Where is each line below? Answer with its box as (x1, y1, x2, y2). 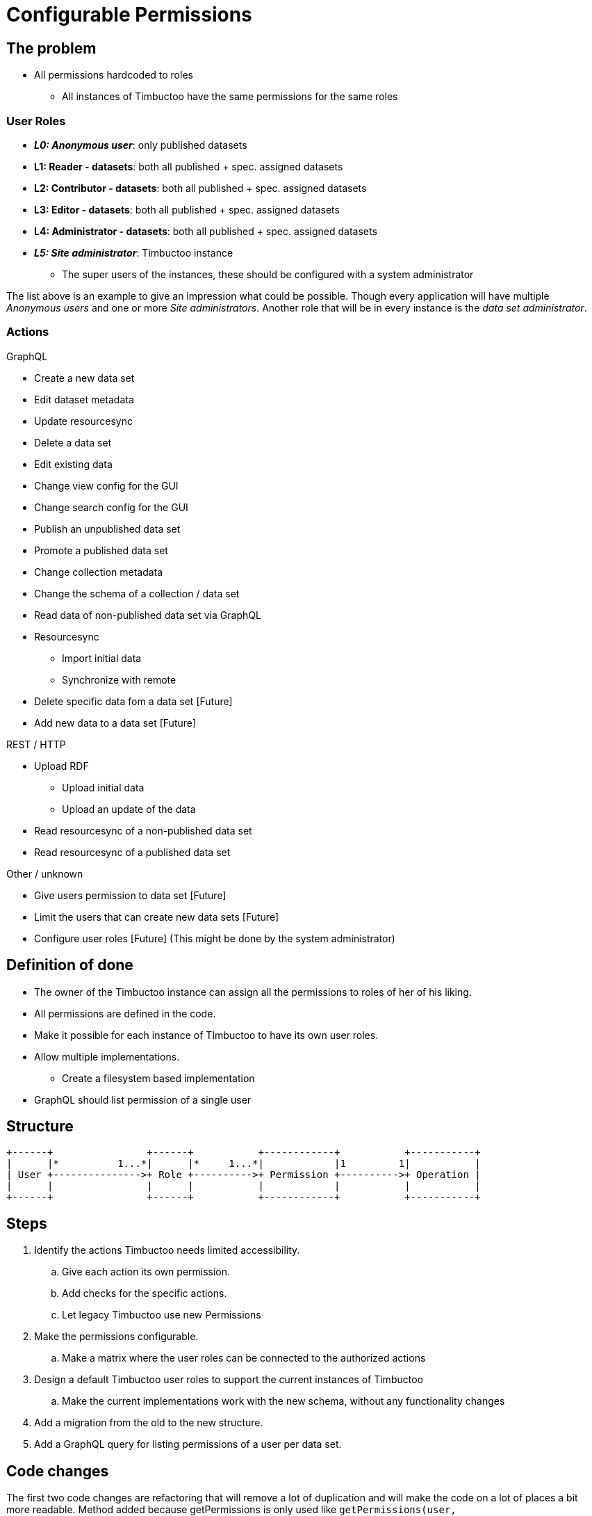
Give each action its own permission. (62, 1266, 231, 1278)
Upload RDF (34, 759, 89, 772)
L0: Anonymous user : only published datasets (34, 138, 247, 151)
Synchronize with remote (62, 673, 176, 686)
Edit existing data (34, 458, 113, 470)
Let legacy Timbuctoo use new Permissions (62, 1309, 261, 1321)
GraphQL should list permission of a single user (34, 1093, 252, 1106)
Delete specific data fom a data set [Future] (34, 695, 233, 707)
